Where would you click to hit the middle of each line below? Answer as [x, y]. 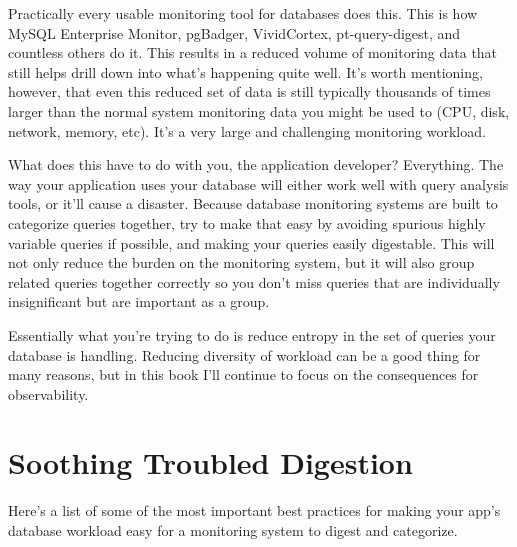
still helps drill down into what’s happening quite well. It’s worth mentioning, [245, 71]
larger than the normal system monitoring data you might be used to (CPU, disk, [259, 110]
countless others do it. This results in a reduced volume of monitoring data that [253, 52]
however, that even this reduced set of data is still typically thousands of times [249, 91]
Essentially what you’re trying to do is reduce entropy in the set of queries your [252, 334]
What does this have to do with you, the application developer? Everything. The [256, 164]
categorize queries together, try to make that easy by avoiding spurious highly [247, 222]
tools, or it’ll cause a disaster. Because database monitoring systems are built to [253, 203]
